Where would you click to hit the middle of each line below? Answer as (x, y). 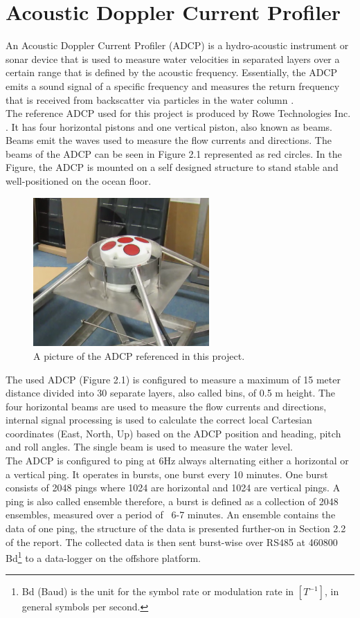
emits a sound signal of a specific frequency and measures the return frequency (173, 85)
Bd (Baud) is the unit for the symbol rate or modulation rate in (158, 591)
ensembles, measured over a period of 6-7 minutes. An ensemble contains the (171, 515)
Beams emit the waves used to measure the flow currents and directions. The (169, 140)
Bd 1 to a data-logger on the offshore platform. (103, 557)
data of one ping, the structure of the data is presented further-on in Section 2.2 (176, 528)
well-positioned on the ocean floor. (79, 181)
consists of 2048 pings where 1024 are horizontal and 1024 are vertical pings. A (173, 488)
